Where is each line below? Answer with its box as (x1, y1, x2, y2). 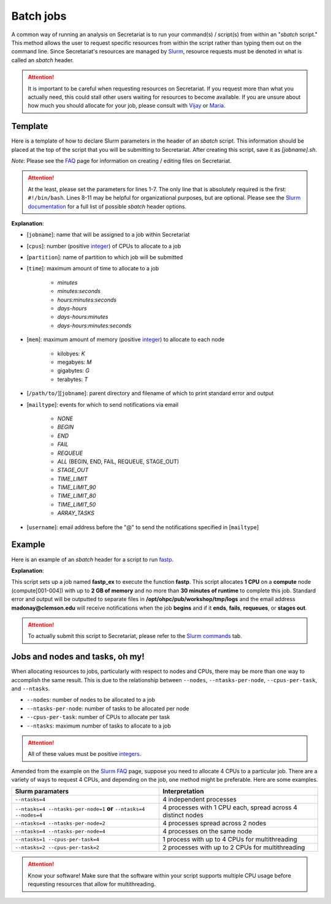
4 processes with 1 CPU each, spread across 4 (162, 803, 297, 812)
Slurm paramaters (15, 787, 69, 796)
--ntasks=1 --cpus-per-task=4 (15, 836, 99, 843)
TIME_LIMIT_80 (57, 492, 96, 500)
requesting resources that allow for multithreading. (28, 881, 156, 888)
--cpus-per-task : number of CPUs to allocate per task (26, 713, 170, 721)
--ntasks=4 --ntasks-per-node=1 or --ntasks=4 (15, 804, 145, 812)
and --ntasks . (11, 685, 50, 692)
